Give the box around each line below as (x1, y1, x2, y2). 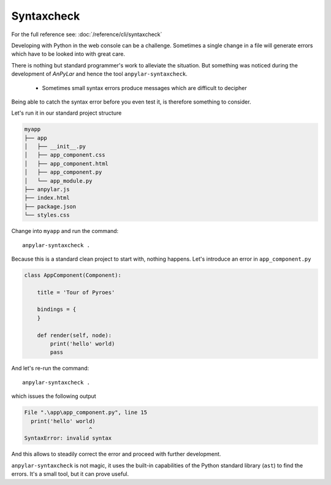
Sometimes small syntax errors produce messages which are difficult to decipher (42, 84, 248, 91)
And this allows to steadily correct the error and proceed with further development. (11, 451, 221, 458)
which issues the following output (11, 392, 96, 400)
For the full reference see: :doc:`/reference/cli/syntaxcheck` (11, 31, 162, 38)
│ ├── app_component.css (24, 151, 105, 159)
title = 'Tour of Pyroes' (37, 289, 115, 296)
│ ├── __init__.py (24, 143, 86, 150)
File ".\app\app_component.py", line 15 (24, 409, 147, 416)
